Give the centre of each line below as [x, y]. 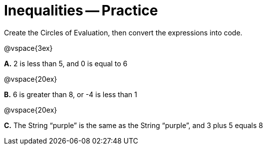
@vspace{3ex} [28, 48]
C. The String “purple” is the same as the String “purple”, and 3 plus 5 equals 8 [133, 125]
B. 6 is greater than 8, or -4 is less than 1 [71, 94]
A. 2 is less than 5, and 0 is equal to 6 [66, 63]
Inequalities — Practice [81, 10]
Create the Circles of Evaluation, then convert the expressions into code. [123, 32]
